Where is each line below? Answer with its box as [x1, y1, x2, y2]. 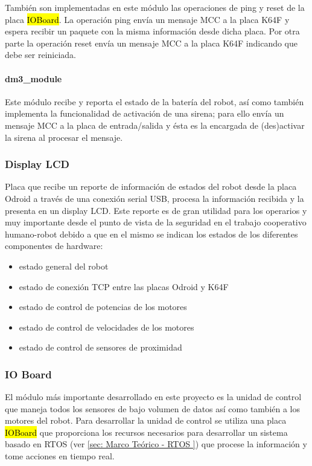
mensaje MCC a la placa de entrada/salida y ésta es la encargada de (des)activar [5, 118, 305, 131]
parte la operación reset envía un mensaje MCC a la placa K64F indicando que [5, 36, 298, 49]
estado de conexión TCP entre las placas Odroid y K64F [19, 280, 229, 293]
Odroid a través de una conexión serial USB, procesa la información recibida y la [5, 192, 304, 204]
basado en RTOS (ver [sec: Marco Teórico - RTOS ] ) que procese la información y [5, 438, 307, 450]
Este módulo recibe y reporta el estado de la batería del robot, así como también [5, 95, 304, 108]
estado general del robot [19, 259, 109, 272]
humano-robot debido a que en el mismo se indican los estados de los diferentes [5, 227, 298, 240]
